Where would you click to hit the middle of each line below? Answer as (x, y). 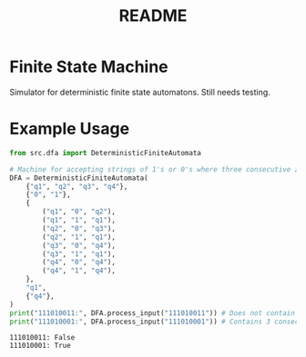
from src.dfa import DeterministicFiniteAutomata (106, 153)
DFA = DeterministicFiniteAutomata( (79, 178)
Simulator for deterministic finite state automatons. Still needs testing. (140, 92)
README (153, 16)
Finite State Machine (89, 67)
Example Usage (70, 129)
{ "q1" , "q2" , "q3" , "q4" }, (77, 186)
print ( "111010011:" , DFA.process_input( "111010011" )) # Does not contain (153, 313)
